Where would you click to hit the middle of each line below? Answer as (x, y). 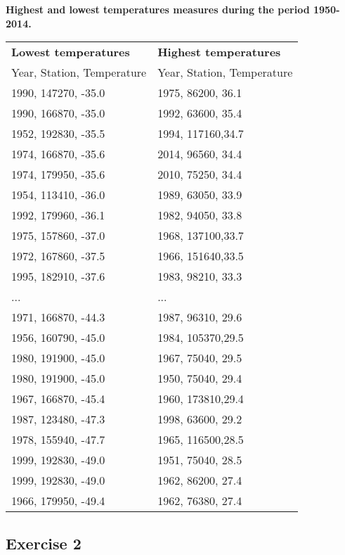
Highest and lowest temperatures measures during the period (158, 9)
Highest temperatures (219, 52)
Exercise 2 (44, 543)
